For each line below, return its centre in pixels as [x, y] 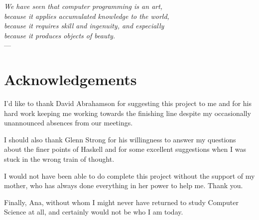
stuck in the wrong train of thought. [59, 159]
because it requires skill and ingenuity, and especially [84, 26]
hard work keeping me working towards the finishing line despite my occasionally [128, 113]
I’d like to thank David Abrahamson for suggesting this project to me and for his [128, 103]
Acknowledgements [70, 79]
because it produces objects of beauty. [60, 35]
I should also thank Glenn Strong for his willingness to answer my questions [120, 139]
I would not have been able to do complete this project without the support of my [129, 175]
